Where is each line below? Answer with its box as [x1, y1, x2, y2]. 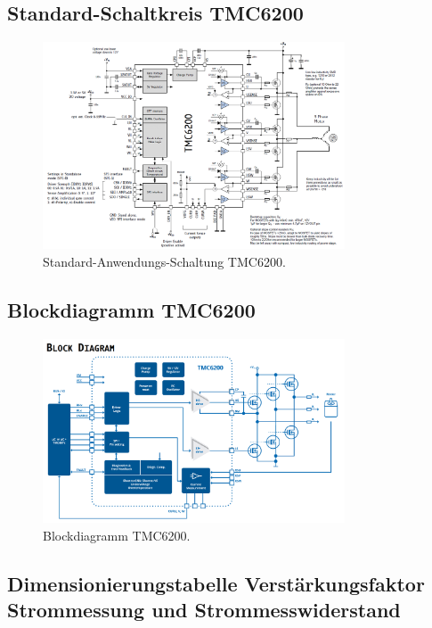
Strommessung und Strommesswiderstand [7, 596, 401, 624]
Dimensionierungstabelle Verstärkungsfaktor [7, 569, 425, 597]
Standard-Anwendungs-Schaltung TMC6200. [43, 252, 286, 270]
